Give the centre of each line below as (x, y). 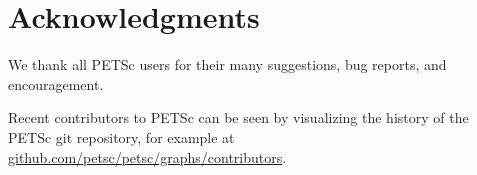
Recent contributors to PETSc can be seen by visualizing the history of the (238, 117)
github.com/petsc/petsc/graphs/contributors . (147, 156)
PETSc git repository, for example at (121, 136)
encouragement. (56, 83)
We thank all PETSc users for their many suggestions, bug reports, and (227, 64)
